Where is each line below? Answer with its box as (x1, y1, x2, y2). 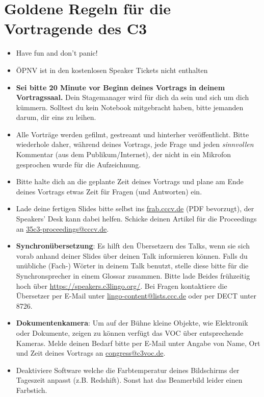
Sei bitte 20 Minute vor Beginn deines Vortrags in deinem (16, 82, 225, 92)
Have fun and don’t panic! (16, 47, 98, 58)
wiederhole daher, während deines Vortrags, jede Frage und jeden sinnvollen (16, 139, 254, 150)
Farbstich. (16, 384, 47, 395)
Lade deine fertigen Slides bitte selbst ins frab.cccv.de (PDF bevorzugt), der (16, 203, 254, 214)
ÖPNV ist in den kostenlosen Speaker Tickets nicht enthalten (16, 64, 208, 75)
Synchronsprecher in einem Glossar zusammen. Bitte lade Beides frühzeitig (16, 270, 250, 281)
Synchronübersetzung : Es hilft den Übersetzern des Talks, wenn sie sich (16, 240, 250, 251)
